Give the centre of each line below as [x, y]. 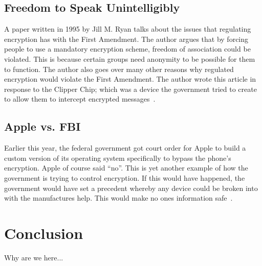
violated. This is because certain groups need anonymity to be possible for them [130, 58]
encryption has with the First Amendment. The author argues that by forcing [126, 39]
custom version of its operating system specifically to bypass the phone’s [118, 158]
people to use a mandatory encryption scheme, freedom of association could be [127, 49]
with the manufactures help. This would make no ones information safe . [118, 198]
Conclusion [44, 233]
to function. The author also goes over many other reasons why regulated [119, 69]
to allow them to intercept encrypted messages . [80, 99]
